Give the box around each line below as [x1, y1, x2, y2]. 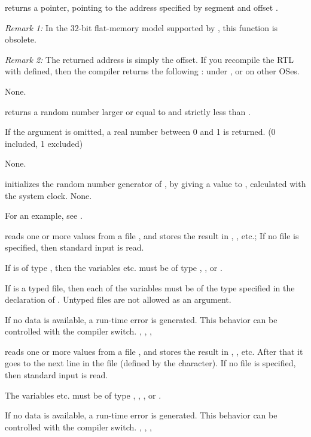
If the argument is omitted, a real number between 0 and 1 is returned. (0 [5, 125, 276, 138]
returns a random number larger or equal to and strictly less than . [5, 105, 251, 117]
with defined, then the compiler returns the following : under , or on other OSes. [5, 65, 300, 77]
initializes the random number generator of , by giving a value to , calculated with [5, 177, 306, 189]
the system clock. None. [5, 189, 92, 201]
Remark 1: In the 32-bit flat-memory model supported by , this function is [5, 21, 278, 34]
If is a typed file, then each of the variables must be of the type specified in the [5, 281, 295, 294]
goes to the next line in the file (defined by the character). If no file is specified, [5, 357, 296, 369]
